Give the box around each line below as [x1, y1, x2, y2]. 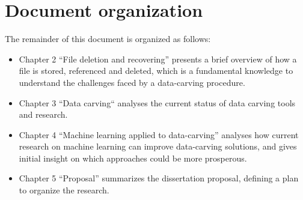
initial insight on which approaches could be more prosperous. [19, 151, 247, 164]
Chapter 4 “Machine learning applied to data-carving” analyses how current [19, 128, 299, 141]
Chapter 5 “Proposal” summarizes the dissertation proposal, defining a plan [19, 172, 299, 184]
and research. [19, 108, 68, 121]
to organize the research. [19, 184, 109, 196]
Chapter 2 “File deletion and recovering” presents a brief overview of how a [19, 52, 297, 65]
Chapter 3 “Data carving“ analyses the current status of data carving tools [19, 96, 296, 109]
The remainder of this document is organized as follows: [5, 32, 211, 45]
